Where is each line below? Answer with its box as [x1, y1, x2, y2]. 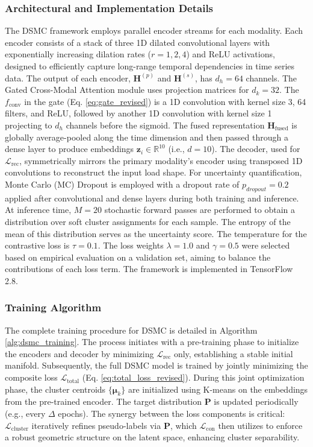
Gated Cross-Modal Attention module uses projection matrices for [5, 83, 249, 96]
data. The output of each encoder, [5, 71, 131, 84]
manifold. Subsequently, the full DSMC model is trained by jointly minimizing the [5, 359, 308, 372]
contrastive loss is [5, 239, 70, 252]
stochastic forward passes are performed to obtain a [104, 203, 296, 216]
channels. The [246, 71, 297, 84]
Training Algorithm [5, 300, 102, 315]
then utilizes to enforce [218, 419, 303, 431]
